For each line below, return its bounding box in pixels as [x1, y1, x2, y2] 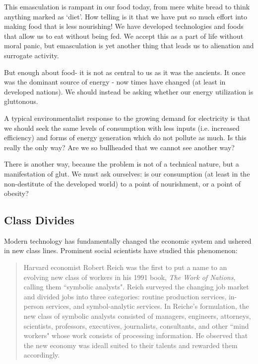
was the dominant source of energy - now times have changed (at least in [4, 77, 226, 87]
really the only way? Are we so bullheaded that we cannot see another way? [4, 142, 235, 152]
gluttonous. [4, 96, 38, 106]
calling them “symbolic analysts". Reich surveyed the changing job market [23, 281, 249, 292]
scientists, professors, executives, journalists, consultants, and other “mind [23, 320, 249, 331]
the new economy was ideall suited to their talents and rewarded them [23, 340, 238, 350]
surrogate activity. [4, 50, 59, 60]
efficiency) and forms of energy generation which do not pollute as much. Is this [4, 132, 247, 143]
